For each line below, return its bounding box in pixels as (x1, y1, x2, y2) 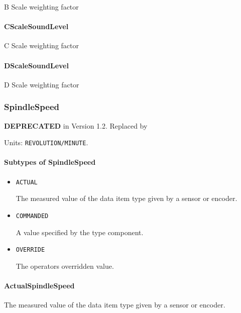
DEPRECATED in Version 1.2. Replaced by (4, 120, 148, 131)
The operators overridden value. (16, 260, 114, 271)
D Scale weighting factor (4, 79, 79, 89)
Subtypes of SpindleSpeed (4, 157, 96, 167)
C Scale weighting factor (4, 40, 79, 51)
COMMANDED (16, 212, 49, 220)
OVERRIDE (16, 246, 45, 254)
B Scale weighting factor (4, 2, 79, 12)
